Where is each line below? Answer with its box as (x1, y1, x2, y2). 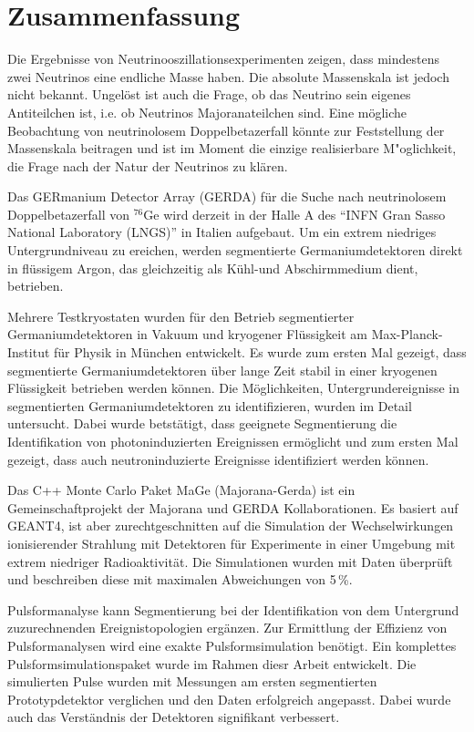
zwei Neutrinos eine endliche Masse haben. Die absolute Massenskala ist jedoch (7, 67, 449, 86)
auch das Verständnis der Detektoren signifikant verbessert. (7, 707, 340, 727)
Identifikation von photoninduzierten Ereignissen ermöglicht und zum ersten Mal (7, 432, 459, 450)
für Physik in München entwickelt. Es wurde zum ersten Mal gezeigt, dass (54, 343, 467, 362)
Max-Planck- (371, 325, 443, 344)
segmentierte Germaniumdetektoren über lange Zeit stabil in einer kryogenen (7, 360, 438, 379)
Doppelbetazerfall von (7, 204, 130, 223)
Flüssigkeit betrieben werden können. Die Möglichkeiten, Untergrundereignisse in (7, 378, 459, 397)
